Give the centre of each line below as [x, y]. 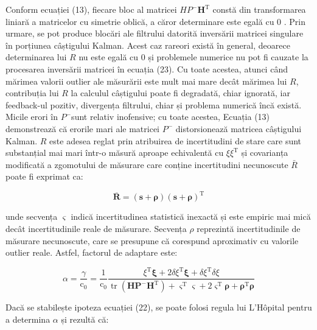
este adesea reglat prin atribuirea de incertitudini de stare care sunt [176, 140]
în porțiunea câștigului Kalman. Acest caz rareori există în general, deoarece [148, 45]
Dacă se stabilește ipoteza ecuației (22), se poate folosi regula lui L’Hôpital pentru [159, 307]
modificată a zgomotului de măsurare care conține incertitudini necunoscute [147, 164]
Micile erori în [32, 117]
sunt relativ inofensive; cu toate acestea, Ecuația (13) [171, 117]
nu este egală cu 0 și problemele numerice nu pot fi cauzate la [193, 57]
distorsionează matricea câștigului [239, 128]
